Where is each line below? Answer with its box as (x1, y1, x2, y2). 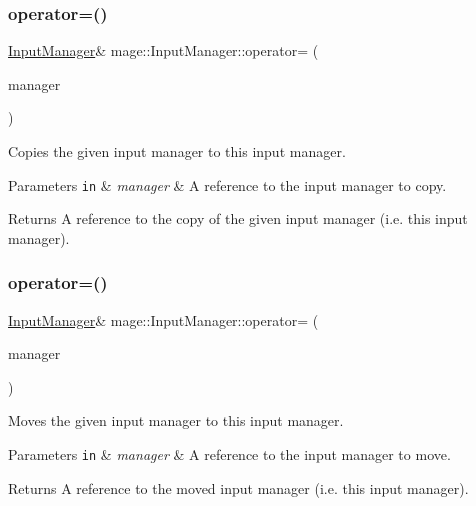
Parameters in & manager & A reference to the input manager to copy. (8, 174, 447, 195)
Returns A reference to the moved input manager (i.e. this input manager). (8, 477, 469, 498)
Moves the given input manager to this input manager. (8, 410, 344, 431)
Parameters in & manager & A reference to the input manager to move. (8, 444, 451, 465)
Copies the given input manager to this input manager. (8, 141, 346, 161)
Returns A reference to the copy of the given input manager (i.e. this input (8, 208, 468, 229)
